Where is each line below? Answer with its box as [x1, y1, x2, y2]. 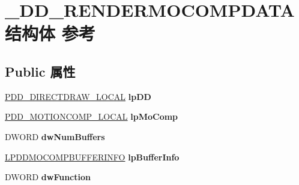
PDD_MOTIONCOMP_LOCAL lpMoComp [5, 110, 178, 123]
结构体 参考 [5, 21, 95, 46]
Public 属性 [5, 62, 76, 80]
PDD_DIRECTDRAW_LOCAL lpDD [5, 90, 151, 102]
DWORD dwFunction [5, 171, 91, 183]
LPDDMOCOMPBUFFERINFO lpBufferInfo [5, 150, 180, 163]
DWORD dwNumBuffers [5, 130, 105, 142]
